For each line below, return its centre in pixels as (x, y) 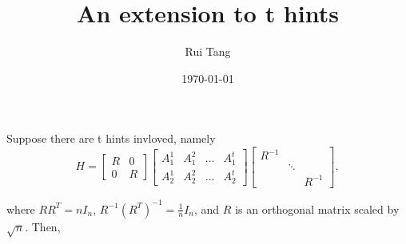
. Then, (43, 226)
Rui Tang (208, 51)
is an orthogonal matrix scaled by (317, 209)
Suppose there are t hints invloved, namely (111, 138)
